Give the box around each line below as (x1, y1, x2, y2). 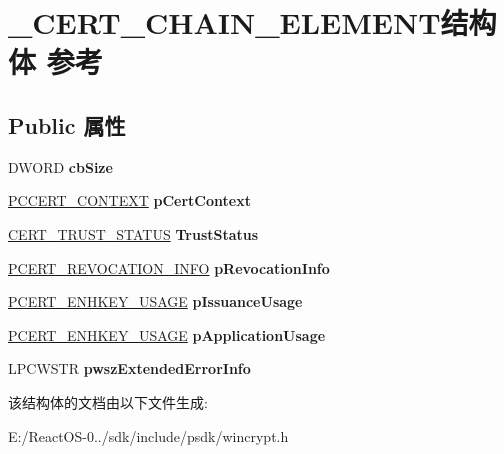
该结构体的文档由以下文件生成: (8, 391, 208, 412)
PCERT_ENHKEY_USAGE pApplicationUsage (8, 324, 326, 345)
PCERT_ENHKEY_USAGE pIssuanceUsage (8, 291, 303, 312)
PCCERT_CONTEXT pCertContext (8, 190, 251, 211)
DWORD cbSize (8, 156, 113, 177)
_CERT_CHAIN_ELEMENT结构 (8, 2, 497, 43)
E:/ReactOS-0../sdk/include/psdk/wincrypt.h (8, 425, 289, 446)
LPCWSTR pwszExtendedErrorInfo (8, 358, 251, 379)
